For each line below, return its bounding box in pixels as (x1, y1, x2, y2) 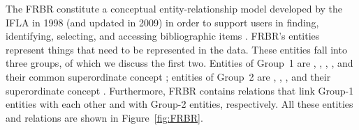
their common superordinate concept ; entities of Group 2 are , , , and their (6, 69, 331, 83)
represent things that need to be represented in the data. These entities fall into (6, 42, 347, 56)
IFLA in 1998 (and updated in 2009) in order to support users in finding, (6, 15, 319, 29)
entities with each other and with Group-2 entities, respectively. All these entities (6, 97, 353, 111)
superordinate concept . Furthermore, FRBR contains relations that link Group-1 (6, 83, 354, 97)
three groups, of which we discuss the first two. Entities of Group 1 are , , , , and (6, 56, 353, 70)
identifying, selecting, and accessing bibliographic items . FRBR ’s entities (6, 29, 320, 43)
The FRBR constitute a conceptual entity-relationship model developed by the (6, 1, 343, 15)
